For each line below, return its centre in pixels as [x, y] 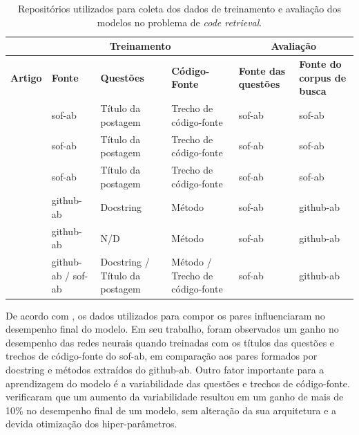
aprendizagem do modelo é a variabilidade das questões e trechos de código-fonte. [178, 383]
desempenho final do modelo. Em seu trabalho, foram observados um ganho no [172, 329]
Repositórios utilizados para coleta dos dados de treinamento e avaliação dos [179, 8]
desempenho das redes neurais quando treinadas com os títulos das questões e [170, 342]
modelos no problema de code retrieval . [179, 22]
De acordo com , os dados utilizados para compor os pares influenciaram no [165, 315]
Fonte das [262, 70]
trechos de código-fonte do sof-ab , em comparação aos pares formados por [162, 356]
